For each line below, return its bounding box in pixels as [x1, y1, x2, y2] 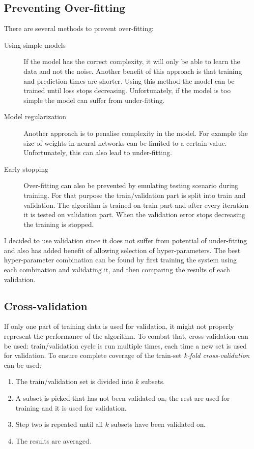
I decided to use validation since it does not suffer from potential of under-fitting [4, 235, 247, 246]
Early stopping [4, 163, 49, 174]
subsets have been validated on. [111, 419, 206, 429]
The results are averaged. [15, 435, 91, 446]
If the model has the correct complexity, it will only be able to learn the [24, 56, 240, 66]
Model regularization [4, 111, 66, 122]
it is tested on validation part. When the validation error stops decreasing [24, 209, 246, 220]
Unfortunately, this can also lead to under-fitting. [24, 147, 172, 158]
